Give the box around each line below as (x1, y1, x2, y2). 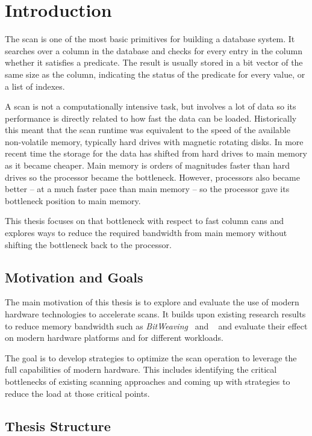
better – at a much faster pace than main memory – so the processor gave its (5, 182, 290, 195)
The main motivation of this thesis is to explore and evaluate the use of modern (5, 296, 299, 308)
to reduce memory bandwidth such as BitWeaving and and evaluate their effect (5, 319, 308, 332)
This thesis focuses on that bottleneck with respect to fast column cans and (5, 214, 284, 227)
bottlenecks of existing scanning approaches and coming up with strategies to (5, 375, 290, 387)
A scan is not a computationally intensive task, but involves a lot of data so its (5, 100, 296, 113)
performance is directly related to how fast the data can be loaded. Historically (5, 111, 297, 124)
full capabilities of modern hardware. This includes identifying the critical (5, 363, 277, 376)
